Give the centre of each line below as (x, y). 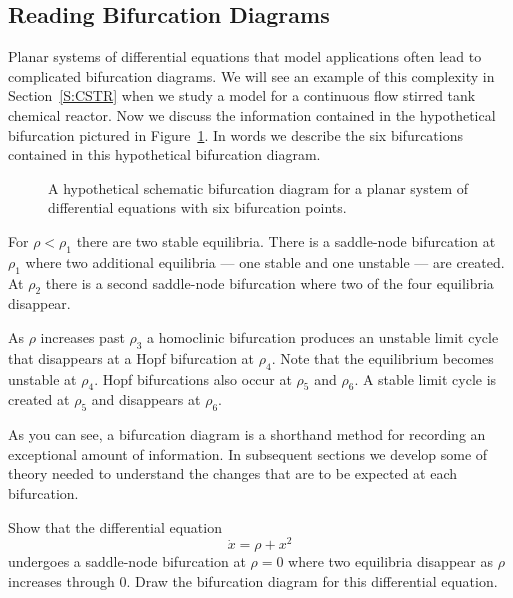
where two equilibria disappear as (390, 561)
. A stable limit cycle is (425, 378)
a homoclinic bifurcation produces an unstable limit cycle (323, 336)
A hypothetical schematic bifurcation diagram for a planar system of (258, 187)
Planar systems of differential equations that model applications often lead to (245, 56)
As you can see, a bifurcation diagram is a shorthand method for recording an (247, 434)
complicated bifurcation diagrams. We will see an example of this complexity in (251, 75)
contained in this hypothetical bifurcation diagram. (164, 154)
